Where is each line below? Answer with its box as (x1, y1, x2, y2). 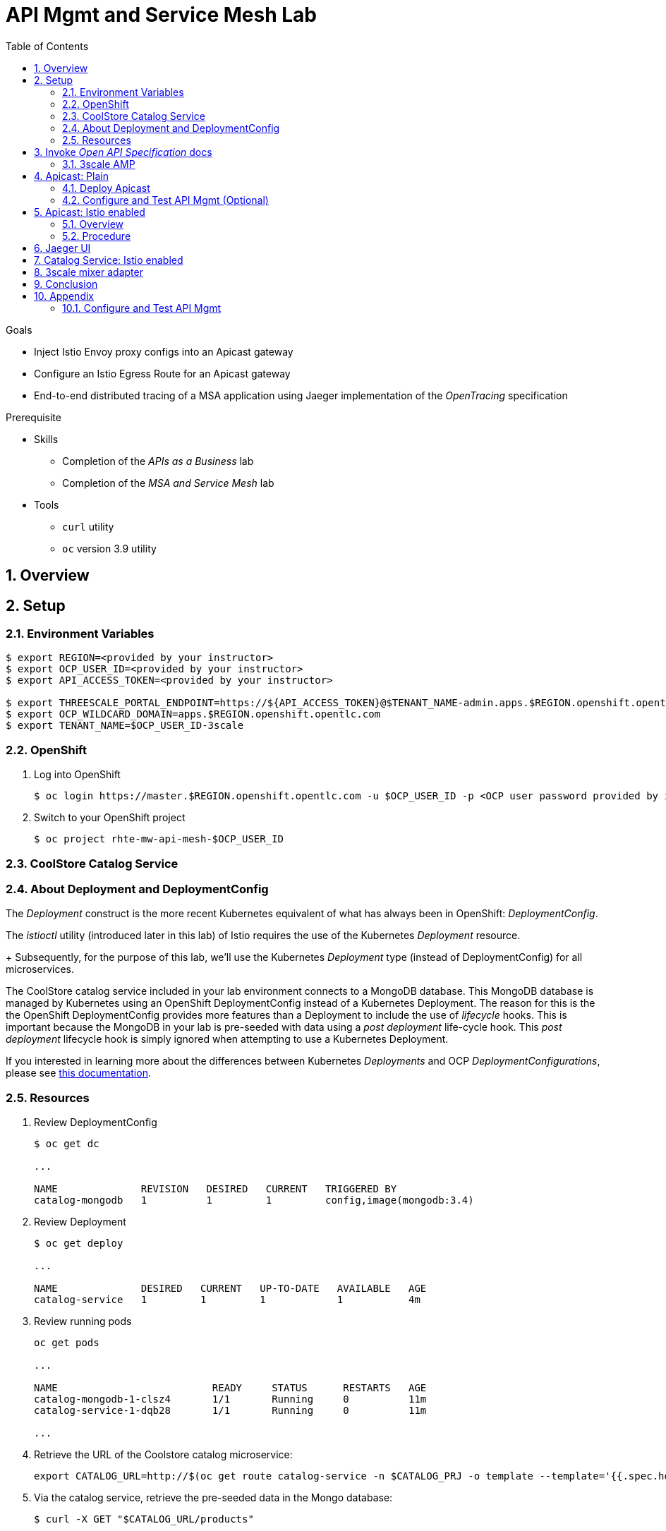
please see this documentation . (6, 1067, 151, 1079)
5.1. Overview (62, 217, 123, 230)
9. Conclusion (34, 277, 98, 290)
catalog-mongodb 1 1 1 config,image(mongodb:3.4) (34, 1194, 474, 1206)
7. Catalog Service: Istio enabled (34, 253, 183, 266)
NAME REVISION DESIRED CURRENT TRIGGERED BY (34, 1183, 397, 1195)
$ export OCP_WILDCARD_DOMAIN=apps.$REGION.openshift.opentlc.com (6, 708, 381, 720)
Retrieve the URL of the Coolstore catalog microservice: (34, 1448, 293, 1461)
